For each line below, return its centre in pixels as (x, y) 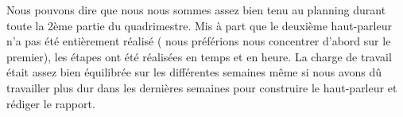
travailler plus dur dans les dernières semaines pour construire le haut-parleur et (202, 87)
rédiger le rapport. (51, 103)
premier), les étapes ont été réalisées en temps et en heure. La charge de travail (199, 56)
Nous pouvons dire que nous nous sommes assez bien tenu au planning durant (196, 10)
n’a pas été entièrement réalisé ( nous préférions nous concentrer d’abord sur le (199, 41)
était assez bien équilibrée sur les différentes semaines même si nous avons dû (194, 72)
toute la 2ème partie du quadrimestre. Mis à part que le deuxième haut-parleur (199, 25)
